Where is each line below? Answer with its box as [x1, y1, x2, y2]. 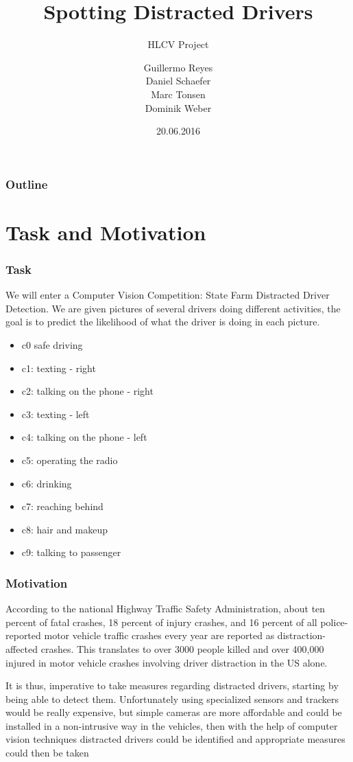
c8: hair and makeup [21, 522, 108, 536]
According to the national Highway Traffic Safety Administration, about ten [5, 601, 326, 616]
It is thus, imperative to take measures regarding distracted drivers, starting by [5, 678, 339, 693]
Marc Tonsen [151, 86, 206, 101]
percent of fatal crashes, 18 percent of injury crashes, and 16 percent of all [5, 614, 317, 629]
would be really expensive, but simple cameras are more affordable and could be [5, 705, 342, 719]
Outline [5, 175, 48, 192]
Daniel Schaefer [145, 73, 211, 88]
